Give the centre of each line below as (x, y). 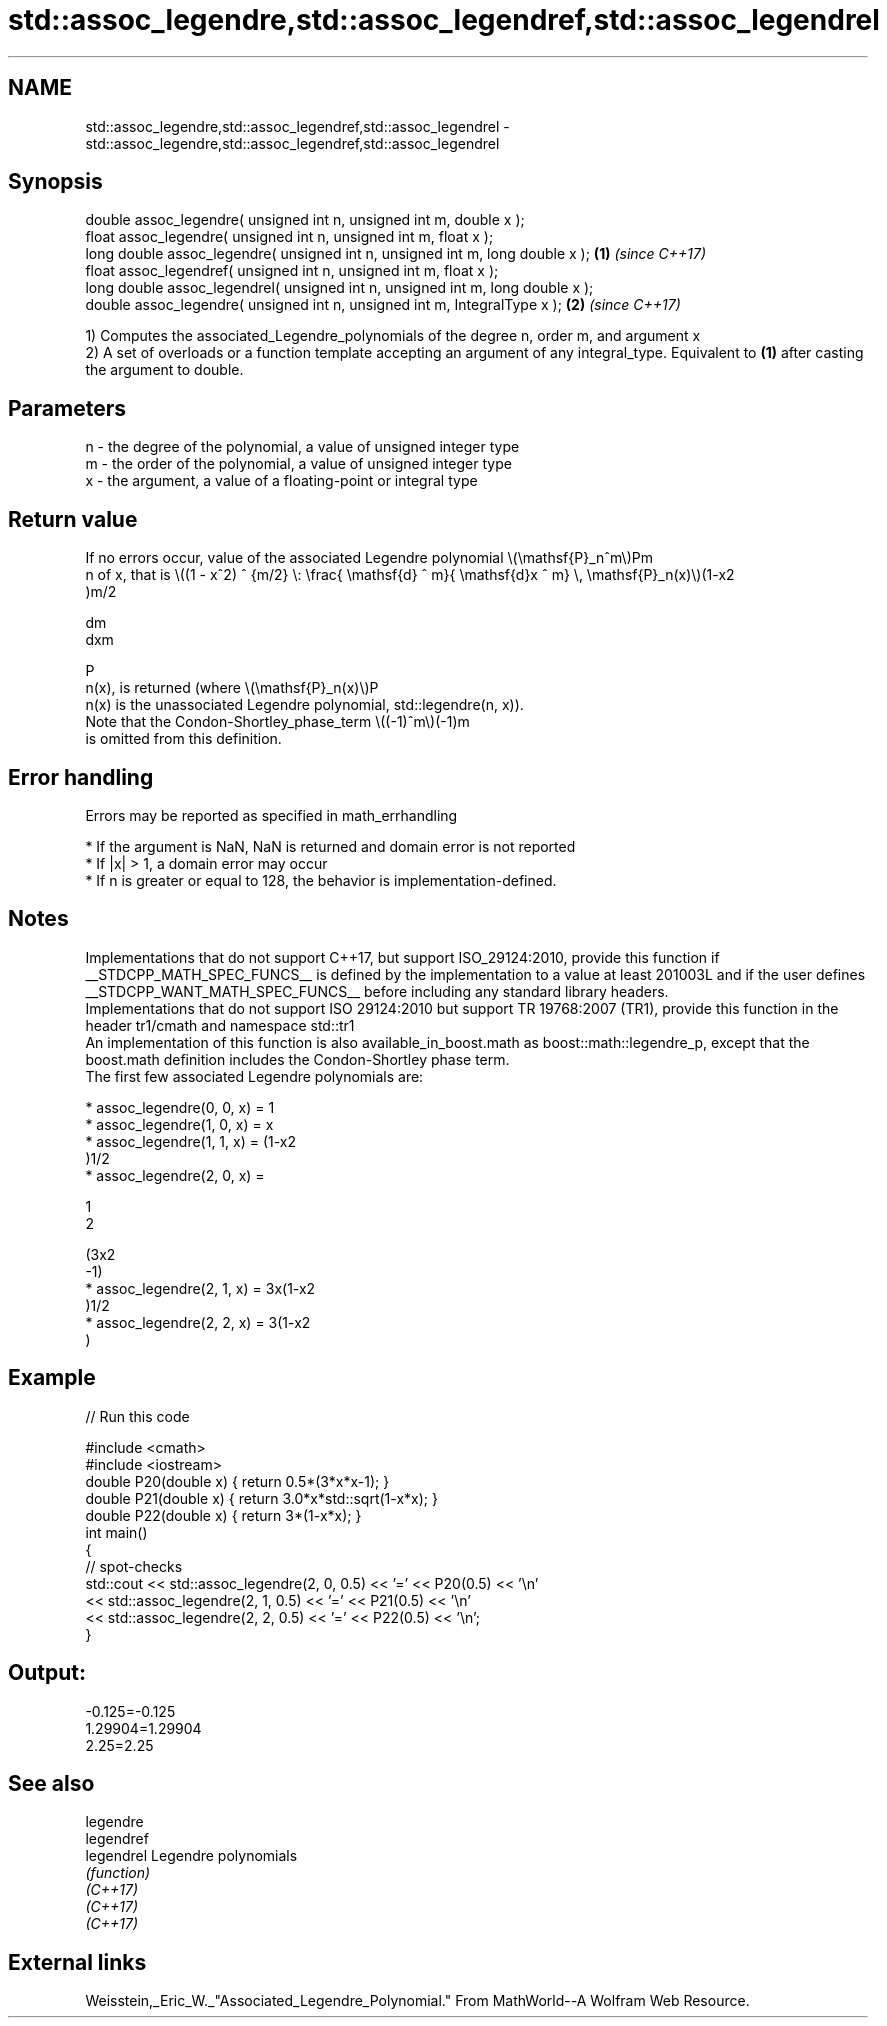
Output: (47, 1673)
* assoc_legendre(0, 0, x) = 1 (180, 1107)
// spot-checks (134, 1566)
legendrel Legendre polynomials (191, 1856)
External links (77, 1962)
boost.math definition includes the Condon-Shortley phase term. (297, 1059)
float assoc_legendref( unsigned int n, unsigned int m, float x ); (292, 271)
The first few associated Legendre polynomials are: (254, 1076)
